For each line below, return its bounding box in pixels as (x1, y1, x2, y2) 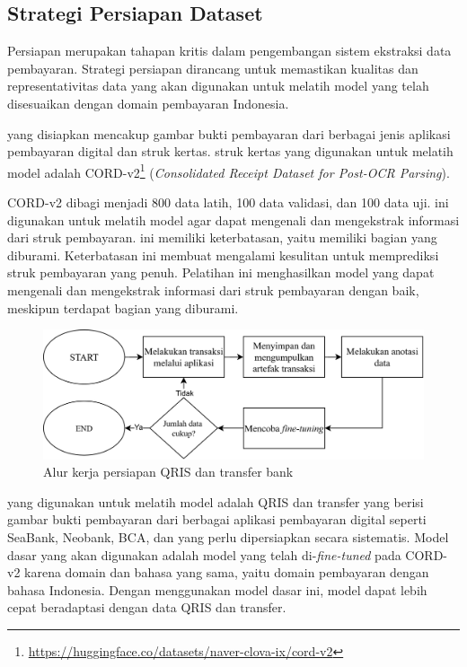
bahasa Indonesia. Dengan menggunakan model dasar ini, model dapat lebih (7, 580, 427, 599)
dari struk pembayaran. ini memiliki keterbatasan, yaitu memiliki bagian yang (7, 228, 437, 247)
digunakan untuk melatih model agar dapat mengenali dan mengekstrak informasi (7, 210, 460, 229)
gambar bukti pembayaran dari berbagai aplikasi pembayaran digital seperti (7, 510, 427, 529)
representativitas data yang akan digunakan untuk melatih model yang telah (7, 76, 429, 95)
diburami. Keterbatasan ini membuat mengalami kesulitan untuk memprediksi (7, 245, 439, 264)
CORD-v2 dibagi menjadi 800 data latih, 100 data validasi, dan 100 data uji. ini (7, 193, 449, 212)
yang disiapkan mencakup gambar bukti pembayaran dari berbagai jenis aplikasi (7, 124, 451, 143)
